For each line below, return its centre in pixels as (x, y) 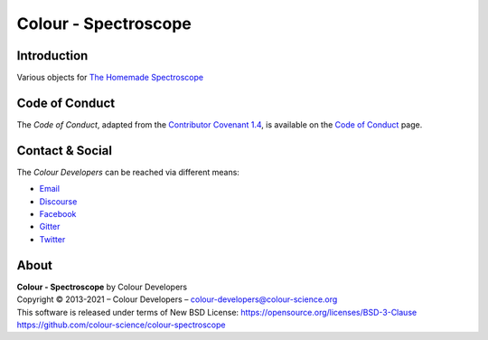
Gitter (50, 227)
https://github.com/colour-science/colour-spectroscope (121, 325)
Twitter (52, 239)
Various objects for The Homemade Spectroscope (110, 78)
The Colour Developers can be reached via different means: (128, 172)
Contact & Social (65, 151)
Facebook (58, 214)
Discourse (58, 201)
